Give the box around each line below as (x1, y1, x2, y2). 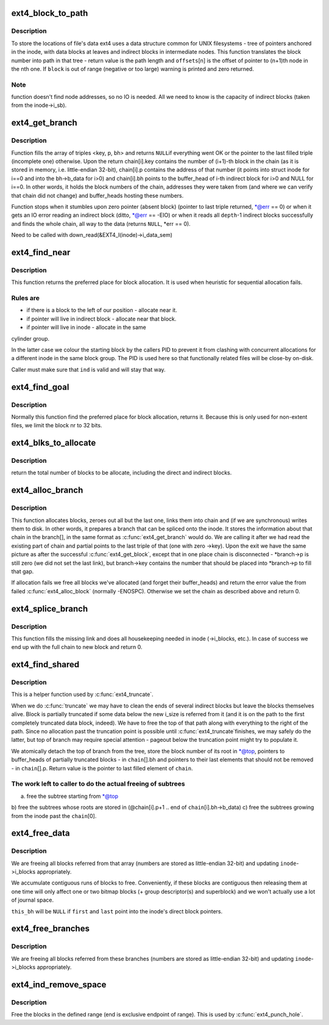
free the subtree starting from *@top (26, 792, 119, 800)
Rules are (11, 294, 40, 302)
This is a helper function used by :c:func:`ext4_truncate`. (11, 690, 154, 698)
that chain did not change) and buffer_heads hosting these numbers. (11, 192, 184, 199)
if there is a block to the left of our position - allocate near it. (26, 306, 177, 314)
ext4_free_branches (11, 924, 90, 934)
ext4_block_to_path (11, 8, 88, 18)
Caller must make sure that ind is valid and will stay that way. (11, 366, 166, 373)
